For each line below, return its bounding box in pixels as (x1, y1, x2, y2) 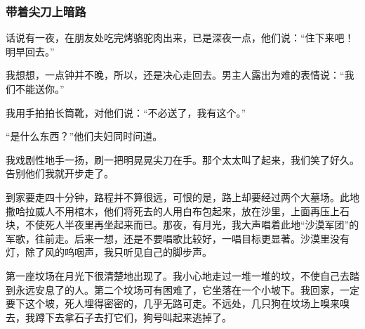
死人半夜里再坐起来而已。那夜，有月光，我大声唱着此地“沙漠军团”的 (44, 217, 359, 232)
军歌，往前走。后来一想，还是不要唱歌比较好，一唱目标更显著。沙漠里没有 (6, 231, 350, 245)
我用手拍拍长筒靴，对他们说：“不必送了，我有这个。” (6, 105, 246, 120)
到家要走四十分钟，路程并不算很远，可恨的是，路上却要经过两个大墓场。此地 (6, 189, 359, 204)
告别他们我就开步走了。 (6, 166, 114, 181)
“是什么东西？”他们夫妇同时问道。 (6, 129, 163, 143)
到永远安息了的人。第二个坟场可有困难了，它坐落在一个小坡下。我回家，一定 (6, 282, 359, 297)
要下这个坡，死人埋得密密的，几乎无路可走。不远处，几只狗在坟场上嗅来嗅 (6, 296, 350, 311)
